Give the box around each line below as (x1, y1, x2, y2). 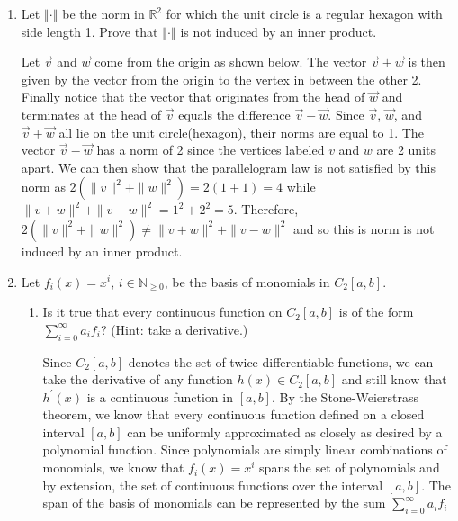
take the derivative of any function (42, 370, 233, 389)
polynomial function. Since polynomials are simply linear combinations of (42, 440, 447, 459)
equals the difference (178, 104, 291, 123)
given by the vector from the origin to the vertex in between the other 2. (21, 69, 422, 88)
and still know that (341, 370, 447, 389)
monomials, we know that (42, 458, 184, 477)
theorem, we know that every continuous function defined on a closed (42, 405, 425, 424)
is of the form (338, 302, 414, 321)
